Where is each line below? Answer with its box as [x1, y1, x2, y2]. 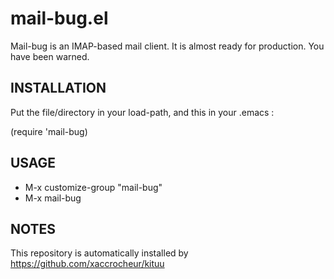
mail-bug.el [10, 7, 109, 30]
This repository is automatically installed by [10, 247, 189, 259]
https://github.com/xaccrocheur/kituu [10, 258, 165, 270]
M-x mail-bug [24, 192, 82, 204]
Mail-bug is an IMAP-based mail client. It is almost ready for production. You [10, 40, 325, 52]
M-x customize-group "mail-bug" [24, 181, 163, 193]
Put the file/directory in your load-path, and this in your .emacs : [10, 106, 275, 118]
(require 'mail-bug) [10, 125, 88, 137]
